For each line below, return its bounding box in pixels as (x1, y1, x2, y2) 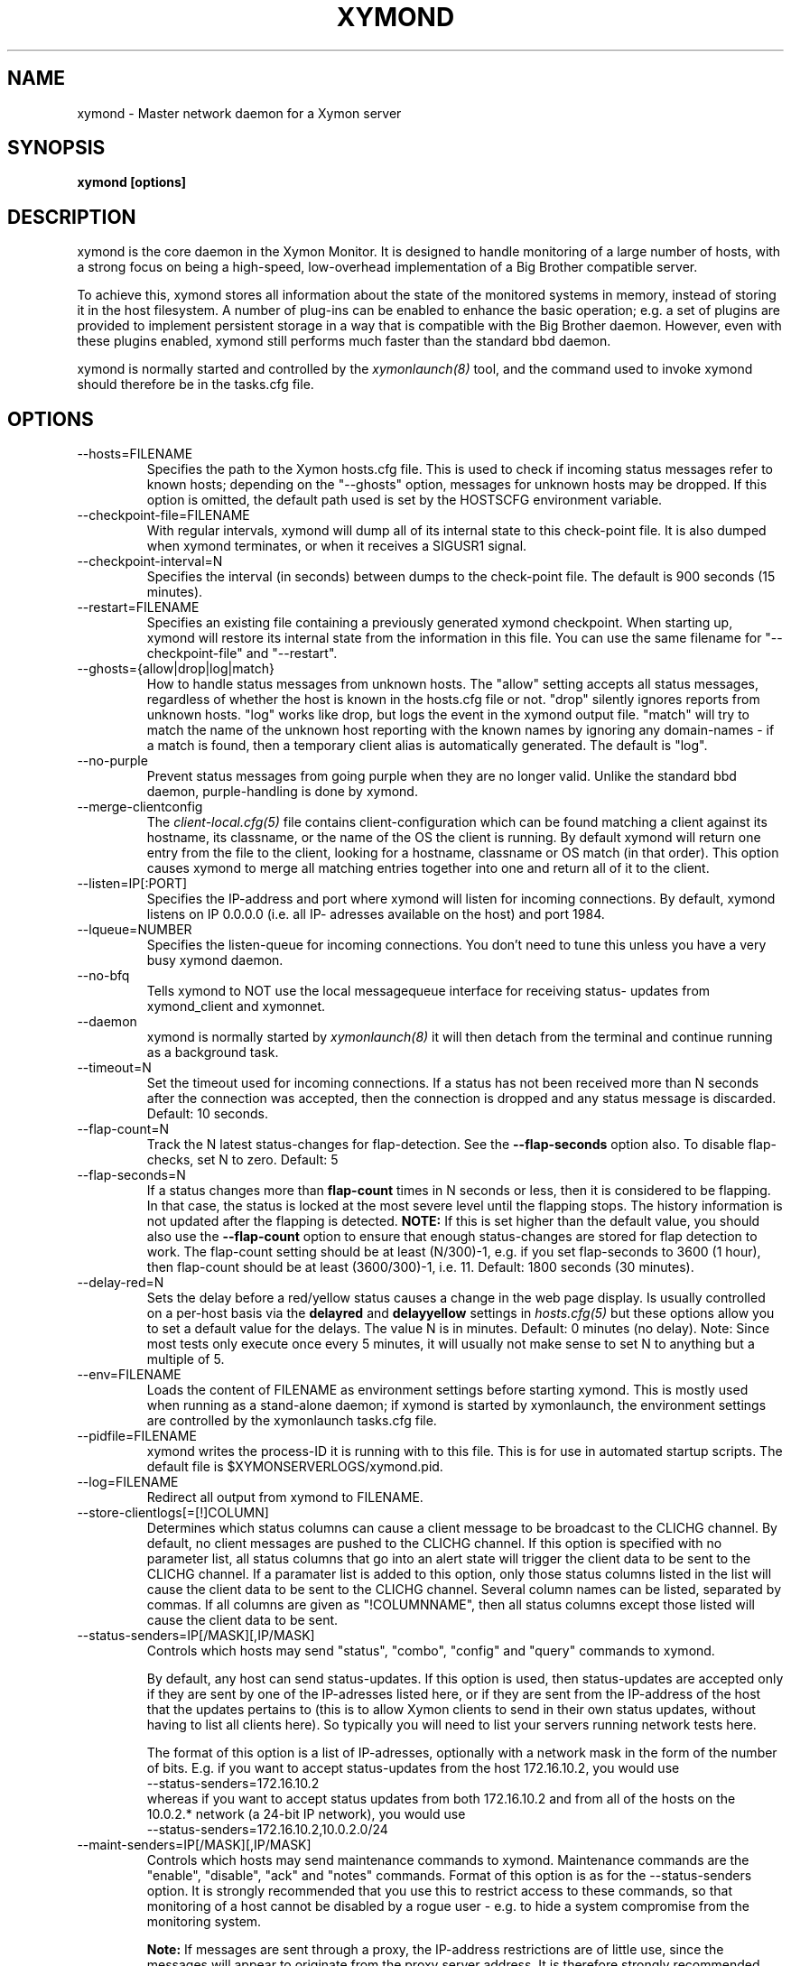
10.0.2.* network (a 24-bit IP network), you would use (146, 1806, 466, 1822)
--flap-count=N (77, 1121, 170, 1137)
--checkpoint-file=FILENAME (77, 507, 250, 524)
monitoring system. (146, 1914, 262, 1930)
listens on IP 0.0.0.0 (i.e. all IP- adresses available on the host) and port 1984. (146, 906, 605, 923)
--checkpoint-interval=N (77, 553, 223, 570)
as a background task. (146, 1044, 279, 1061)
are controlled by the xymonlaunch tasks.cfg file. (146, 1413, 437, 1429)
